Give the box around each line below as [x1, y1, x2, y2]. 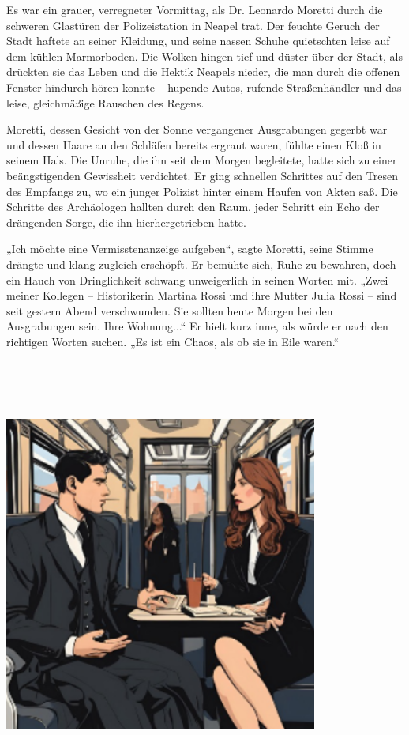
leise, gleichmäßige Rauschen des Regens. [6, 94, 204, 111]
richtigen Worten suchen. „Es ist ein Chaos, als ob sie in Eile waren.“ [6, 333, 340, 349]
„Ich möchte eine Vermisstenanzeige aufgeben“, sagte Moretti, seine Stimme [6, 240, 373, 257]
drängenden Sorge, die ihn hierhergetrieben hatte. [6, 213, 246, 230]
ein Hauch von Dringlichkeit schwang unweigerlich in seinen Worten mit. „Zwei [6, 271, 388, 288]
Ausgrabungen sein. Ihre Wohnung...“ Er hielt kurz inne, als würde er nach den [6, 318, 388, 334]
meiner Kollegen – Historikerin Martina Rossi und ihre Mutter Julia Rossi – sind [6, 287, 397, 303]
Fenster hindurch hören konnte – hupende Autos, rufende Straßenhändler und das [6, 78, 402, 95]
